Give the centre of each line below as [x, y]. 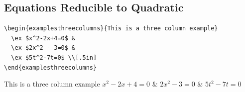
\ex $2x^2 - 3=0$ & [43, 48]
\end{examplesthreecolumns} [51, 67]
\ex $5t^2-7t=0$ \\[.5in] [54, 57]
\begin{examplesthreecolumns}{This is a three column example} [111, 29]
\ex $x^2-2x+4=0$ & [43, 38]
